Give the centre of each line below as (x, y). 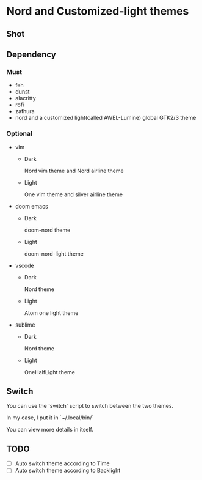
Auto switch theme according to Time (62, 463)
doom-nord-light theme (54, 253)
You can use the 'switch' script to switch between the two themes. (90, 406)
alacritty (26, 98)
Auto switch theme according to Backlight (68, 471)
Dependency (31, 54)
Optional (19, 134)
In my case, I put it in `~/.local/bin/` (50, 418)
